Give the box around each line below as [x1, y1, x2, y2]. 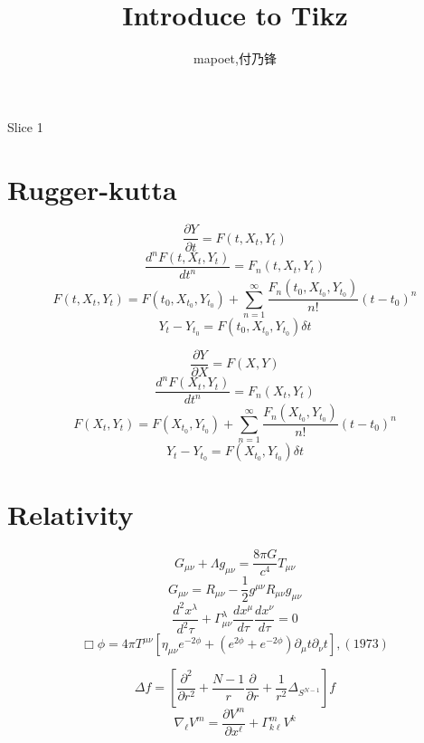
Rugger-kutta [7, 170, 177, 207]
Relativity [7, 496, 134, 533]
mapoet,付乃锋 [193, 49, 277, 68]
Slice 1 [7, 117, 43, 136]
